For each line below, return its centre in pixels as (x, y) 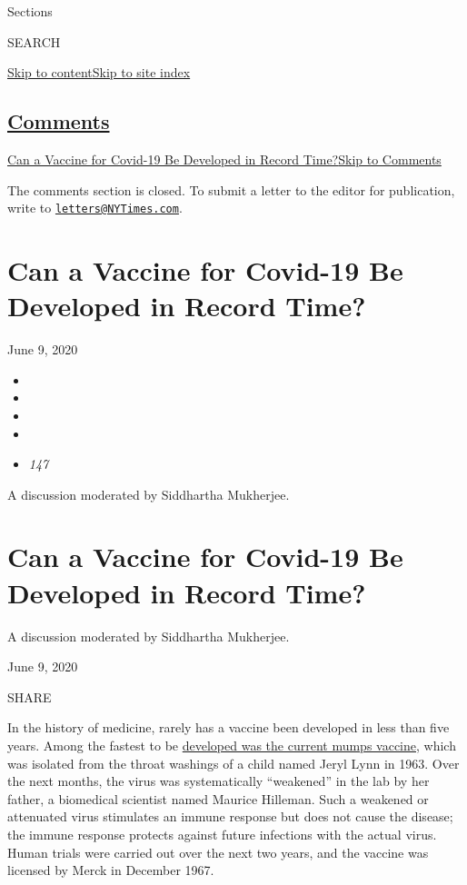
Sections (30, 11)
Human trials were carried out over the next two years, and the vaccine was (218, 852)
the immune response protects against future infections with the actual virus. (222, 834)
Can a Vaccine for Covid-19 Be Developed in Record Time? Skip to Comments (224, 159)
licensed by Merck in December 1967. (111, 870)
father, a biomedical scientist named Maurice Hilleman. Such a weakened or (218, 798)
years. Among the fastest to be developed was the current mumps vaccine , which (232, 745)
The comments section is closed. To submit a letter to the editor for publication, (231, 189)
